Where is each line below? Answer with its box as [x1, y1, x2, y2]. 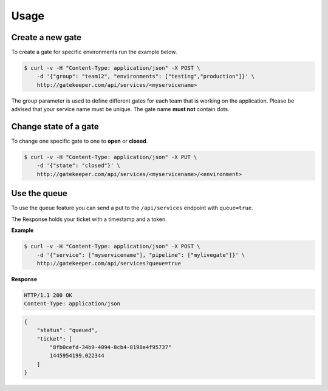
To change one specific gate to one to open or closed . [11, 137, 148, 145]
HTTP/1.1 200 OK [24, 291, 73, 299]
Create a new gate [11, 32, 82, 42]
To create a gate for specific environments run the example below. [11, 49, 177, 56]
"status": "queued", [36, 327, 98, 334]
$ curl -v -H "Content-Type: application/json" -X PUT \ [24, 154, 197, 161]
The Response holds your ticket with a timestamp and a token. [11, 216, 167, 223]
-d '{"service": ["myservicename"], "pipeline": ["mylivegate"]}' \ [36, 251, 245, 258]
